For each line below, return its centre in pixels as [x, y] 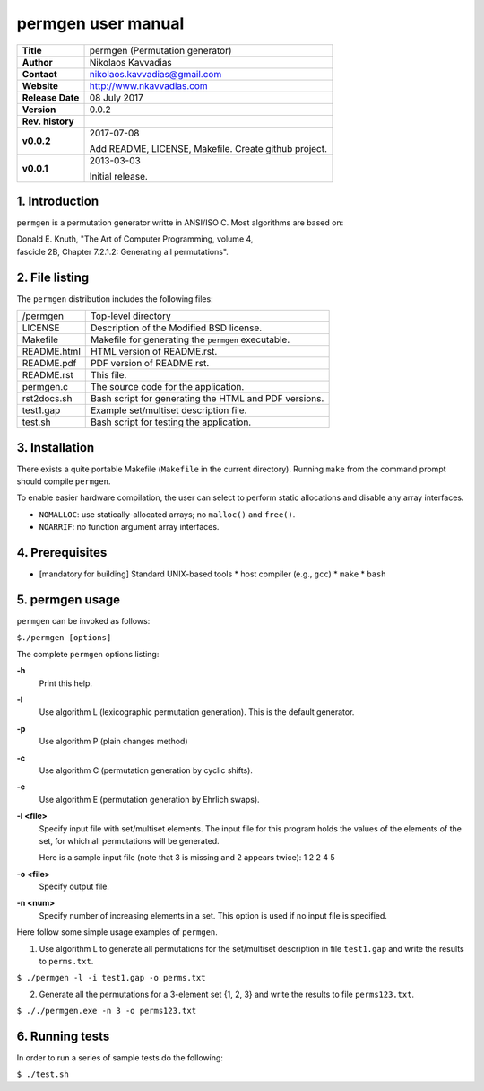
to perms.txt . [66, 962]
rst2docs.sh [47, 399]
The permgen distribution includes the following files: [115, 299]
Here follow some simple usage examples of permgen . [117, 932]
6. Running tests [63, 1036]
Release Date [51, 97]
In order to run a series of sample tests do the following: [120, 1058]
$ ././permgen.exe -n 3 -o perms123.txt [107, 1011]
